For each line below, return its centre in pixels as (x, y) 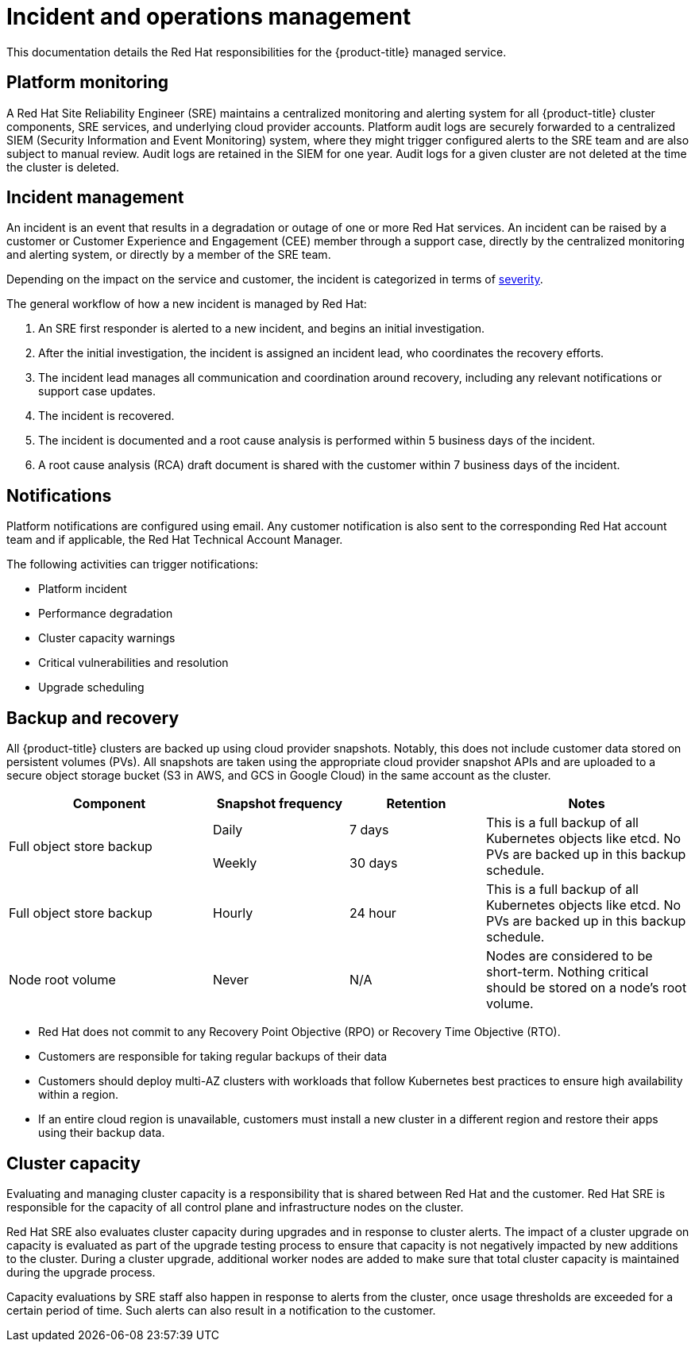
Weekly (235, 863)
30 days (374, 863)
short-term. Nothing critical (568, 972)
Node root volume (62, 980)
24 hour (373, 913)
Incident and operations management (209, 17)
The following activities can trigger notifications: (133, 564)
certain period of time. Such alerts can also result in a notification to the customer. (221, 1310)
